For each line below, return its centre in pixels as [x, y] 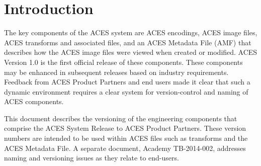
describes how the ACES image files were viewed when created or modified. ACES [131, 52]
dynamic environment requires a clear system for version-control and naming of [126, 91]
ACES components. [34, 101]
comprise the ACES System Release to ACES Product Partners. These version [125, 128]
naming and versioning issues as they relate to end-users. [92, 158]
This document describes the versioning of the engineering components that [121, 118]
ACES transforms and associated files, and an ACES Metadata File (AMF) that [128, 42]
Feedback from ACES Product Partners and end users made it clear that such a [127, 82]
